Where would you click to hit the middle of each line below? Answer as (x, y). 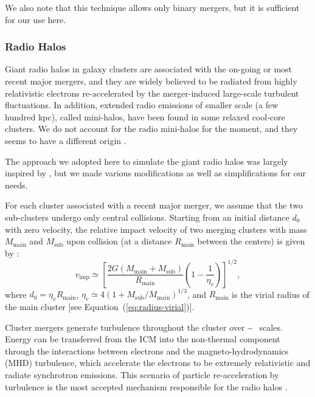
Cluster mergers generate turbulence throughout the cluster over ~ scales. (144, 327)
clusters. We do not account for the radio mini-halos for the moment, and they (151, 129)
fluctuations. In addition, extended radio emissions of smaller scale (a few (142, 105)
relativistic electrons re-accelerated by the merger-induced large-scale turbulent (152, 93)
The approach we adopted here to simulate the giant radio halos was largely (147, 161)
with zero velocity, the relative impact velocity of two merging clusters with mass (156, 229)
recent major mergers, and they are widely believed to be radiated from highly (151, 81)
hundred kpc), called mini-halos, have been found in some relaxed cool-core (145, 116)
